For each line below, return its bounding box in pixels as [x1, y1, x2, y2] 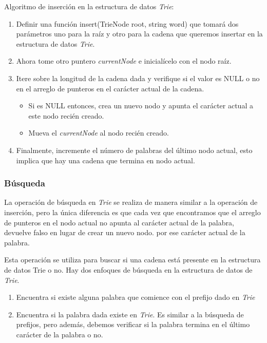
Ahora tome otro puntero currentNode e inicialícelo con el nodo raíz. [16, 55, 232, 66]
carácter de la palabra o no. [16, 329, 103, 339]
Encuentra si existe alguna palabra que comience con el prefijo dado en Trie [16, 292, 255, 302]
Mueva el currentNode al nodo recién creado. [28, 127, 169, 138]
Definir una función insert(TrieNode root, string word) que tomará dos [16, 18, 239, 29]
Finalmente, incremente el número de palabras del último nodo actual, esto [16, 144, 253, 155]
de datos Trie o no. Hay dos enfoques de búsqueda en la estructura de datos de [4, 264, 253, 275]
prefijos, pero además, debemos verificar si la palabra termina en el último [16, 319, 250, 330]
